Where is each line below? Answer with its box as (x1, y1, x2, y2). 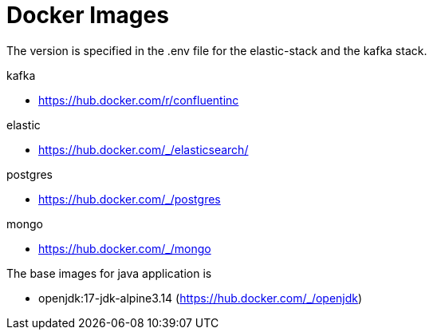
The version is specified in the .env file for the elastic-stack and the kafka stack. (6, 43, 427, 57)
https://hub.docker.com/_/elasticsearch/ (38, 142, 249, 156)
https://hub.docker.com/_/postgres (38, 192, 221, 206)
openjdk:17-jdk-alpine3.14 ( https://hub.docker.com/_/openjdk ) (38, 291, 363, 305)
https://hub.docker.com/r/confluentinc (38, 93, 239, 107)
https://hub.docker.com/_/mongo (38, 241, 211, 255)
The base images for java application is (6, 266, 212, 280)
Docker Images (6, 2, 169, 29)
